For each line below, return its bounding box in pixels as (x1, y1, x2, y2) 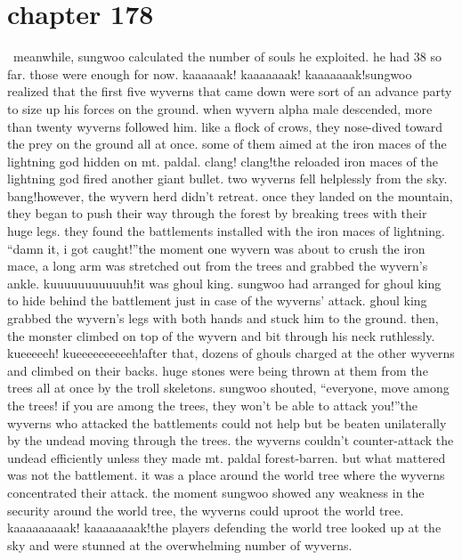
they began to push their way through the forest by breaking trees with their (7, 204, 427, 223)
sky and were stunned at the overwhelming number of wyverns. (7, 535, 353, 554)
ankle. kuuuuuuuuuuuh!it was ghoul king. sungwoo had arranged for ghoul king (7, 273, 442, 292)
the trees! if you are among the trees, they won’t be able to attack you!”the (7, 396, 418, 414)
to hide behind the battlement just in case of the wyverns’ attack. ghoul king (7, 291, 427, 310)
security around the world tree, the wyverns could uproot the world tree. (7, 500, 404, 519)
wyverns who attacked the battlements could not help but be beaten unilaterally (7, 413, 447, 432)
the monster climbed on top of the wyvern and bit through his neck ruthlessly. (7, 326, 435, 345)
